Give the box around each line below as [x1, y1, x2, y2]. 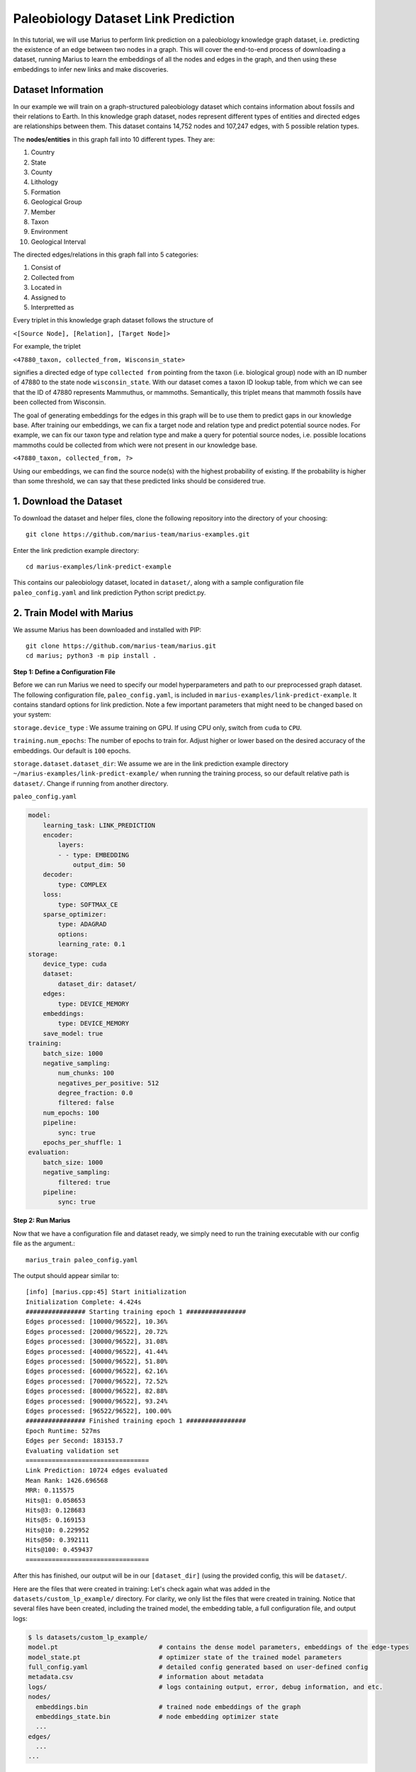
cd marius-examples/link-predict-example [26, 562, 172, 571]
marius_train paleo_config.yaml [26, 1255, 138, 1264]
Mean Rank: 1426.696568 [26, 1476, 108, 1484]
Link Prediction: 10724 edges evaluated [26, 1467, 168, 1474]
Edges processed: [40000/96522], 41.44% [26, 1347, 168, 1355]
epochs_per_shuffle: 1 [43, 1138, 122, 1147]
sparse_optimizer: [43, 911, 107, 919]
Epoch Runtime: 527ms [26, 1427, 101, 1435]
